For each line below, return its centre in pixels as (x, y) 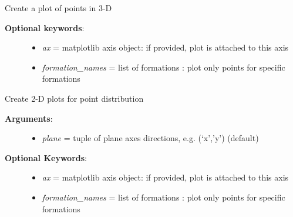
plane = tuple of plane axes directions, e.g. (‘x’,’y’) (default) (150, 138)
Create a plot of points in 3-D (58, 8)
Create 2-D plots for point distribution (74, 98)
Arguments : (29, 118)
